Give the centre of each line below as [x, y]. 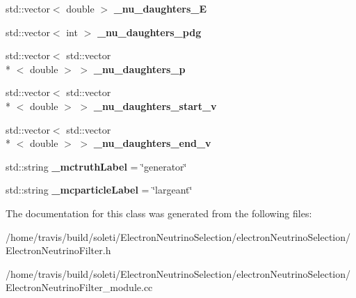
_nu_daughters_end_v [152, 143]
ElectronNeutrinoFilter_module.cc [79, 287]
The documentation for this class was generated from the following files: [159, 213]
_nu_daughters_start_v [155, 105]
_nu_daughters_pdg [149, 32]
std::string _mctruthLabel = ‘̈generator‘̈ [96, 166]
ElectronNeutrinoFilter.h [58, 250]
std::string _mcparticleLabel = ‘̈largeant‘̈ [99, 190]
